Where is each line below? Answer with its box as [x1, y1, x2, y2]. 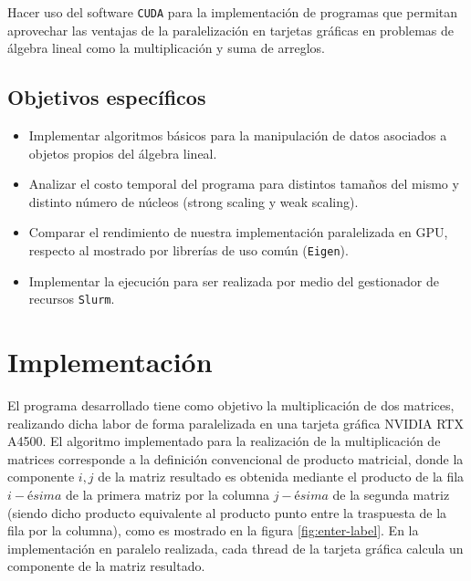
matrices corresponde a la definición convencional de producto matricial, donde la [7, 449, 464, 468]
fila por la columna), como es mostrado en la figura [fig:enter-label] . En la [7, 521, 419, 540]
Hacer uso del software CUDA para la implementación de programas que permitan [7, 3, 458, 21]
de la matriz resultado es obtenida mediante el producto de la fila [98, 467, 465, 486]
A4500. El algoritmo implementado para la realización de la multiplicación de [7, 431, 441, 451]
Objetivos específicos [7, 83, 206, 111]
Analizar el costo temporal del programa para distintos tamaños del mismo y [28, 174, 459, 193]
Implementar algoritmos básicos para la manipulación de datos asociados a [28, 126, 447, 145]
